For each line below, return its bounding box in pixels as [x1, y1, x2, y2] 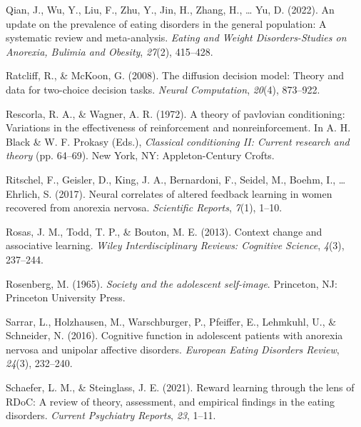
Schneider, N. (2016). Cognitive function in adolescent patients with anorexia [6, 328, 343, 343]
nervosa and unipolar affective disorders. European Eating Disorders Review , [6, 341, 340, 356]
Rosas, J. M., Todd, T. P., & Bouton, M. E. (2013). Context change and [6, 223, 322, 238]
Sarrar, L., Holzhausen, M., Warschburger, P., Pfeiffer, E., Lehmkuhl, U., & [6, 313, 337, 328]
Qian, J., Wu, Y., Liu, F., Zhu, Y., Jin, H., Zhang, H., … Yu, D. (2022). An [6, 2, 335, 16]
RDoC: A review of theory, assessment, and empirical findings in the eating [6, 393, 335, 408]
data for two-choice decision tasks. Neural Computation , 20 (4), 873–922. [6, 81, 320, 96]
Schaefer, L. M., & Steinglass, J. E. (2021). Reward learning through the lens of [6, 380, 355, 395]
